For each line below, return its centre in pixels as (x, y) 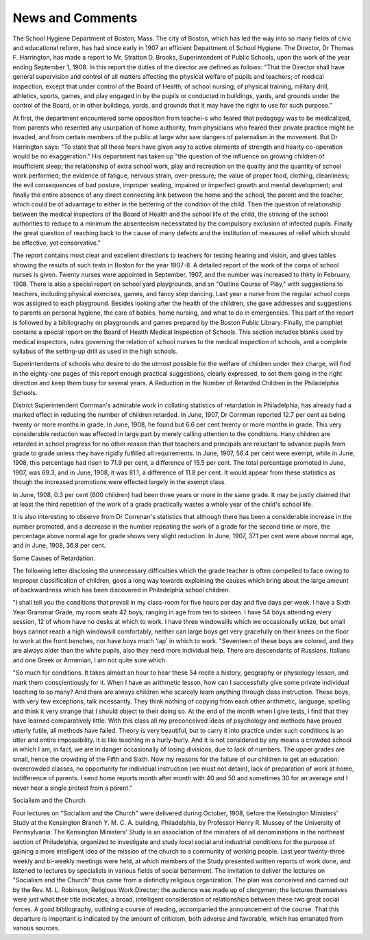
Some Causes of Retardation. (54, 558)
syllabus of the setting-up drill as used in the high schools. (95, 351)
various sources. (36, 928)
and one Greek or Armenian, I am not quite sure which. (90, 660)
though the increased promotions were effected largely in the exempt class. (119, 482)
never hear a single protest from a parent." (73, 788)
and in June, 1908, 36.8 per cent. (59, 546)
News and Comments (75, 18)
